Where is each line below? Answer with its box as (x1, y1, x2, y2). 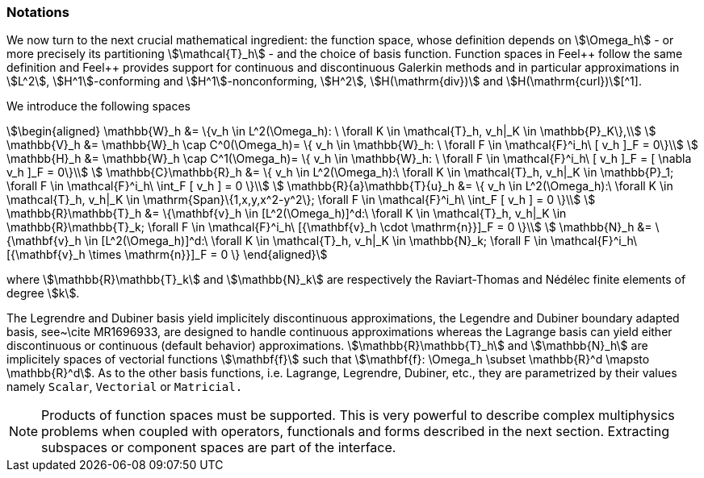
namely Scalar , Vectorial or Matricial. (6, 380, 243, 394)
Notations (6, 4, 69, 20)
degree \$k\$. (6, 286, 80, 301)
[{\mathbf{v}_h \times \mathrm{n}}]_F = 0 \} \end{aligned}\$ (6, 247, 328, 262)
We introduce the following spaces (6, 99, 191, 114)
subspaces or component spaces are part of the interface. (41, 439, 396, 456)
